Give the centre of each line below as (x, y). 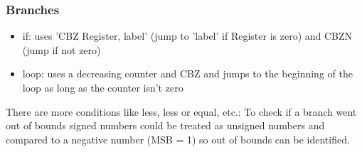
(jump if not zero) (62, 49)
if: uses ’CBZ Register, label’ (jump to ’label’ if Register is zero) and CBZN (187, 36)
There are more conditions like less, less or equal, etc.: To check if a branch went (181, 111)
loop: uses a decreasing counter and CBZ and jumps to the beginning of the (187, 74)
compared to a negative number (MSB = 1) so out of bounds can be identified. (178, 139)
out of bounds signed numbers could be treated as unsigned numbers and (165, 125)
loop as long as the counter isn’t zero (103, 87)
